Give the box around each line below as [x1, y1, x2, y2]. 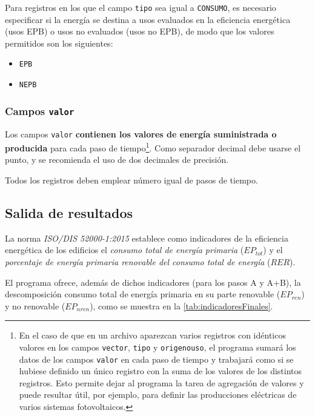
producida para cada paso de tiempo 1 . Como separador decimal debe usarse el [5, 140, 301, 154]
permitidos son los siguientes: [5, 36, 113, 49]
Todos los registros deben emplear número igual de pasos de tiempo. [5, 174, 258, 187]
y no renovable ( [5, 299, 65, 312]
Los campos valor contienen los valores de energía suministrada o [5, 127, 277, 140]
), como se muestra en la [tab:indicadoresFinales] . [90, 299, 273, 312]
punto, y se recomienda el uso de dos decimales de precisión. [5, 153, 229, 166]
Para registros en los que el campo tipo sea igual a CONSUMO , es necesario [5, 1, 276, 13]
